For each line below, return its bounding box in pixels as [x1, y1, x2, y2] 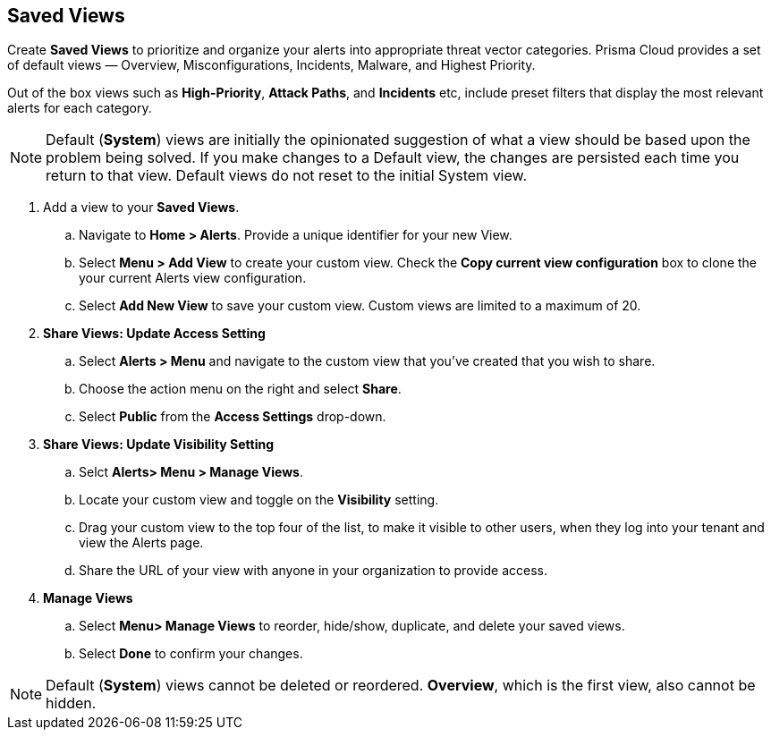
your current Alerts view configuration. [79, 270, 307, 286]
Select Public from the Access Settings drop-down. [79, 409, 386, 425]
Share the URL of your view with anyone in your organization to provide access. [79, 563, 548, 579]
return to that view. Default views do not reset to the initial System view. [46, 166, 528, 185]
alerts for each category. [7, 100, 152, 116]
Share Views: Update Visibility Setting [43, 436, 275, 453]
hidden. [46, 694, 97, 713]
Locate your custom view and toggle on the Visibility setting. [79, 492, 439, 508]
